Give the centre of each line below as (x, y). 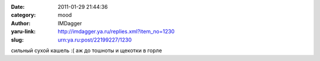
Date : (18, 7)
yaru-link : (23, 32)
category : (23, 15)
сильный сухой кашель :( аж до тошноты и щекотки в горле (87, 50)
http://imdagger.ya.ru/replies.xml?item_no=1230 (116, 32)
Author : (21, 23)
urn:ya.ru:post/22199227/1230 (95, 40)
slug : (17, 40)
